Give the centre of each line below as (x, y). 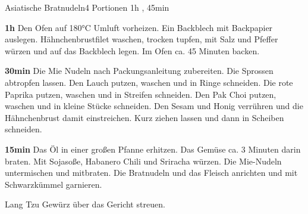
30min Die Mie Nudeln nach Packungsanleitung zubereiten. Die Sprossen (139, 71)
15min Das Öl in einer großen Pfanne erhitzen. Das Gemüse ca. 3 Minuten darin (153, 149)
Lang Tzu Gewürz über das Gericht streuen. (85, 204)
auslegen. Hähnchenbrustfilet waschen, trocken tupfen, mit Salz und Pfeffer (142, 39)
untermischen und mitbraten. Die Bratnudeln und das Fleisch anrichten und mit (151, 173)
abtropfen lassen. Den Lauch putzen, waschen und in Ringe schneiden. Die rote (149, 82)
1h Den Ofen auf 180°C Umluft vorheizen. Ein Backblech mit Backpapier (139, 27)
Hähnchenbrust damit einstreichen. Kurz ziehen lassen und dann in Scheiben (144, 117)
